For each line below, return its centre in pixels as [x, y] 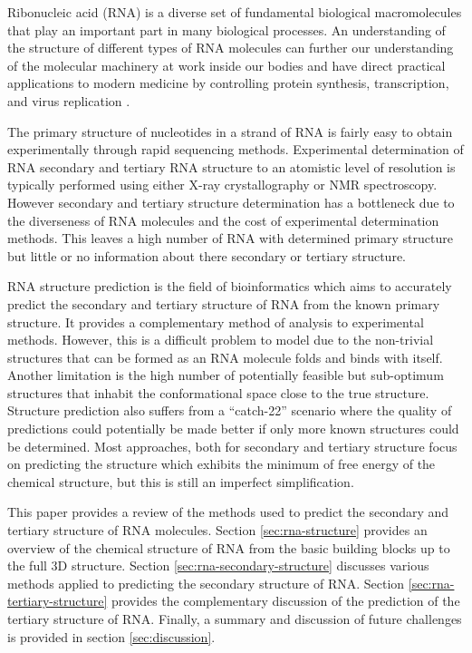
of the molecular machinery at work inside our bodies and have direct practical [226, 65]
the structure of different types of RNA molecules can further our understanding [231, 48]
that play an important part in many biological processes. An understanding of [226, 29]
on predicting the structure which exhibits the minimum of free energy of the [222, 464]
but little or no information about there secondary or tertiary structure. [207, 255]
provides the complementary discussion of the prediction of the [285, 601]
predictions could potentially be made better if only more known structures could [233, 429]
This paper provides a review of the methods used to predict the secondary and [228, 512]
